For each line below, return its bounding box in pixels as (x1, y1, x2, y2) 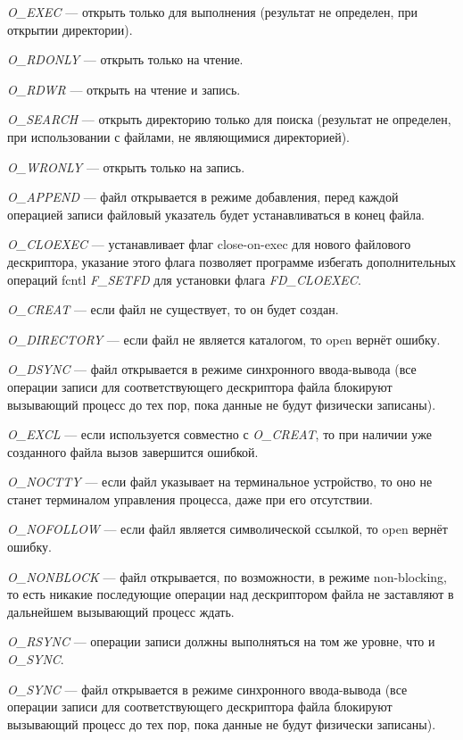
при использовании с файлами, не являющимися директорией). (7, 127, 350, 146)
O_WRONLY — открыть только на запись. (7, 157, 245, 176)
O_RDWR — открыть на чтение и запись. (7, 79, 241, 98)
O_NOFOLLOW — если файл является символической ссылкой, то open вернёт (7, 520, 448, 538)
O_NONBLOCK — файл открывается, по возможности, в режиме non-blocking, (7, 567, 447, 586)
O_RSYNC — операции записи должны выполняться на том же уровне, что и (7, 632, 435, 651)
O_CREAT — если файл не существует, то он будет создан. (7, 300, 339, 319)
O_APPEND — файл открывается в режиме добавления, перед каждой (7, 187, 399, 206)
